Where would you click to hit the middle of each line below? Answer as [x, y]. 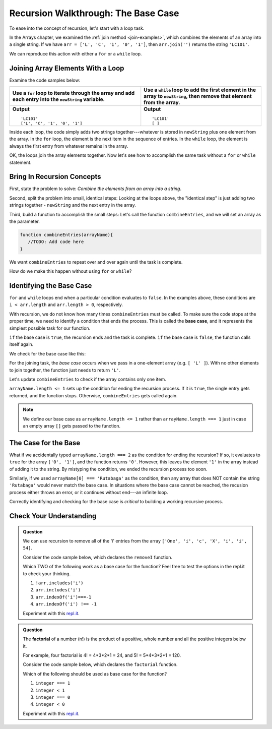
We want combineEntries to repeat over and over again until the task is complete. [96, 262]
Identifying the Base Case [51, 286]
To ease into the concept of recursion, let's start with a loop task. [77, 28]
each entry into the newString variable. [59, 99]
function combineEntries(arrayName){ [66, 235]
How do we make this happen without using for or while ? [71, 271]
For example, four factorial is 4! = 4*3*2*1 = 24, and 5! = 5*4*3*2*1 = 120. [102, 655]
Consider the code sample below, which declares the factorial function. [100, 664]
